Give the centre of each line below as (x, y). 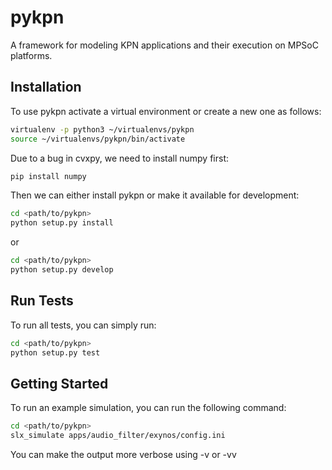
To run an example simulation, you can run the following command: (148, 408)
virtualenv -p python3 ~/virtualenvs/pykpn (102, 129)
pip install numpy (48, 176)
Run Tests (42, 301)
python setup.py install (62, 223)
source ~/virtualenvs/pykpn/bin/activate (98, 139)
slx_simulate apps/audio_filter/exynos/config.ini (118, 436)
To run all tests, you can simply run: (83, 325)
